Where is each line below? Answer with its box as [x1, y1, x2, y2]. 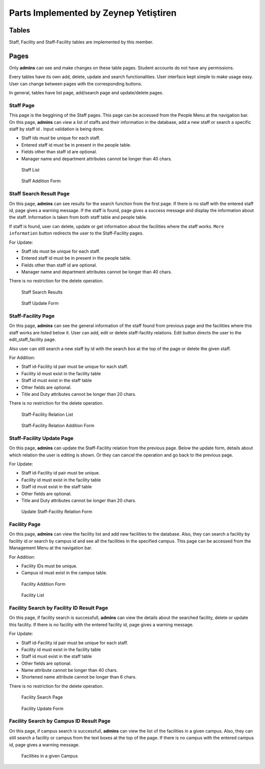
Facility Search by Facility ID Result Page [9, 604, 108, 611]
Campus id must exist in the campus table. [21, 570, 107, 576]
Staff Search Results [21, 289, 63, 295]
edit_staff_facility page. [9, 337, 56, 343]
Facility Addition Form [21, 581, 66, 587]
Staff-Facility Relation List [21, 411, 74, 417]
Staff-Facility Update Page [9, 435, 74, 442]
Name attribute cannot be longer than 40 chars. [21, 667, 118, 673]
